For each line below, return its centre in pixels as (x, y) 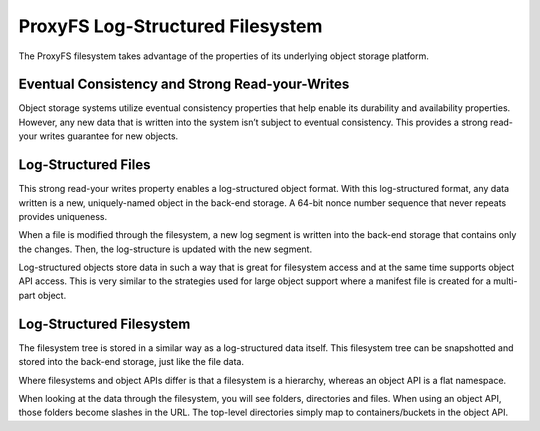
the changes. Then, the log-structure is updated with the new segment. (165, 249)
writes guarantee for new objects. (109, 136)
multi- (505, 281)
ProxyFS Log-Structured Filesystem (170, 26)
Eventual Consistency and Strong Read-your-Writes (184, 84)
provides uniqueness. (63, 216)
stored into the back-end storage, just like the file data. (131, 362)
